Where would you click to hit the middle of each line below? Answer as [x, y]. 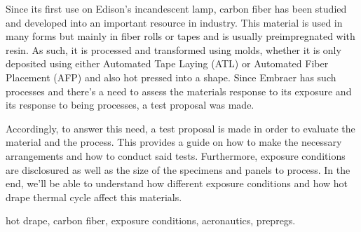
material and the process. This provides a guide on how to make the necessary [174, 142]
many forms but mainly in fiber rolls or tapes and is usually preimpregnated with [180, 36]
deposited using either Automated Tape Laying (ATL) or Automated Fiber [167, 63]
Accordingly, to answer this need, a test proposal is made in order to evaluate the [180, 128]
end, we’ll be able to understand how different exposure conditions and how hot [177, 183]
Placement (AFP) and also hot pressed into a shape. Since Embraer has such [171, 77]
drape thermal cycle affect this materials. [94, 197]
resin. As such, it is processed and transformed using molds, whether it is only [173, 49]
